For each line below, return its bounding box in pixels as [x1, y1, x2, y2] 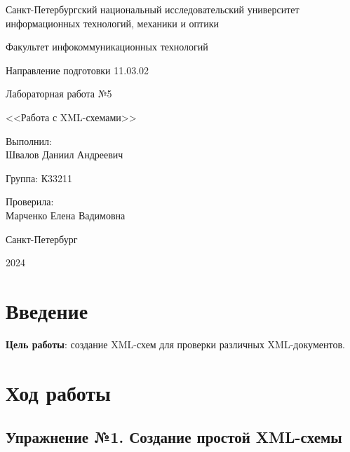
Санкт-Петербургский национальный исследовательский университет [6, 2, 299, 16]
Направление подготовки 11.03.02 [6, 62, 149, 77]
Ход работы [6, 378, 111, 406]
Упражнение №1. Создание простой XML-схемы [6, 426, 342, 448]
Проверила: [6, 194, 54, 209]
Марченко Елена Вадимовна [6, 207, 126, 222]
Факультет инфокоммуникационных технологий [6, 39, 208, 54]
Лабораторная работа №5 [6, 86, 112, 101]
